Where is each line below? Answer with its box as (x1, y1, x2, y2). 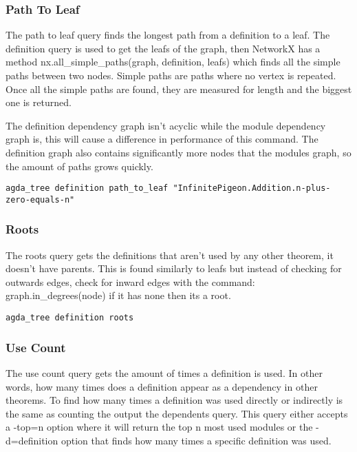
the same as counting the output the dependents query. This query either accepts (6, 406, 348, 420)
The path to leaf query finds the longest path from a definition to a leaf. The (6, 28, 330, 42)
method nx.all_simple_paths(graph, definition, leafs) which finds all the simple (6, 54, 340, 69)
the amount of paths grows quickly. (6, 158, 153, 173)
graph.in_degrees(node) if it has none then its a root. (6, 288, 231, 302)
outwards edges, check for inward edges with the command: (6, 274, 255, 289)
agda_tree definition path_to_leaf (6, 183, 169, 194)
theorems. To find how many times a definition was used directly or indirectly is (6, 393, 343, 407)
